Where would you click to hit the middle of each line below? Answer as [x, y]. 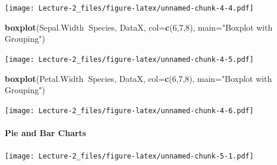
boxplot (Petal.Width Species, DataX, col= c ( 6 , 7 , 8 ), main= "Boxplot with [138, 78]
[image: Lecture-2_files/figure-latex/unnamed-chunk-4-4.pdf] [129, 8]
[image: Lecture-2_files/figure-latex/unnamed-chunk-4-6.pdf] [129, 110]
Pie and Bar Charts [46, 132]
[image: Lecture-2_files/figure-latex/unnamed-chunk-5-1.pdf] [129, 156]
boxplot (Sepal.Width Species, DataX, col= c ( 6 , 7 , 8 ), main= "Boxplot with [139, 27]
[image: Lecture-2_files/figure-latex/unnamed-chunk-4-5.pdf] [129, 59]
